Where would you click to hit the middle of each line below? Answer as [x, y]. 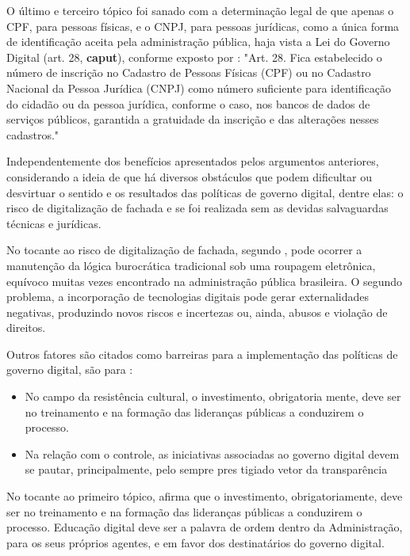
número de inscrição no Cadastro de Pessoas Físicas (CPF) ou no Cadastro [189, 72]
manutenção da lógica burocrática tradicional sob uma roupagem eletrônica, [191, 265]
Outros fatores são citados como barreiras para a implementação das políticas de [202, 354]
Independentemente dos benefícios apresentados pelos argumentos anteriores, [193, 161]
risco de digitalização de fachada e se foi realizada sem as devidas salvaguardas [197, 208]
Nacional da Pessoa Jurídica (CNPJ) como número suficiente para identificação [199, 88]
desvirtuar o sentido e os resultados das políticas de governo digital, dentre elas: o [205, 192]
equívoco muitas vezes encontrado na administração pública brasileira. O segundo [205, 281]
